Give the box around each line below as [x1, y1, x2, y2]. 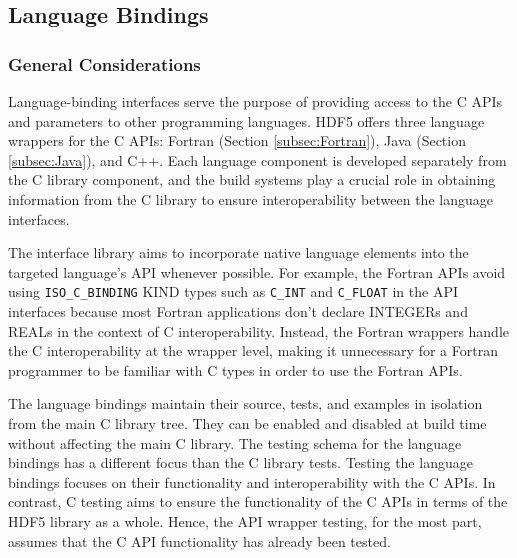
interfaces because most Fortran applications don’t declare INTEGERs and [8, 301, 468, 321]
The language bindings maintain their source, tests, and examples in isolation [8, 393, 483, 414]
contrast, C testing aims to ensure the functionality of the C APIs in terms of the [8, 491, 508, 512]
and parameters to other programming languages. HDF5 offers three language [8, 110, 485, 131]
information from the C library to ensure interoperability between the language [8, 188, 493, 209]
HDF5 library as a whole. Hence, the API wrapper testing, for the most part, [8, 510, 482, 531]
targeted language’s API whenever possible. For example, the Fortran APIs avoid [8, 261, 506, 282]
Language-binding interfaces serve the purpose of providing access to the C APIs [8, 91, 503, 111]
